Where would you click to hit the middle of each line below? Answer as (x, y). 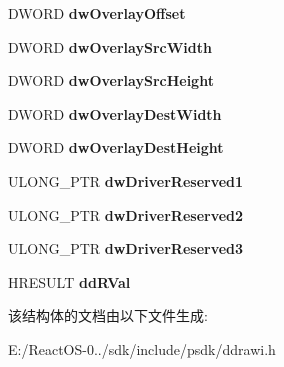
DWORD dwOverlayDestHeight (116, 147)
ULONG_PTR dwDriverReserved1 (126, 180)
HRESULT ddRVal (69, 281)
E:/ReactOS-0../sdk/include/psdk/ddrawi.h (142, 348)
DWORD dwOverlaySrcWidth (110, 46)
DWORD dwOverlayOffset (97, 13)
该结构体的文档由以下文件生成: (108, 315)
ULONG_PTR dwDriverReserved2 (126, 214)
